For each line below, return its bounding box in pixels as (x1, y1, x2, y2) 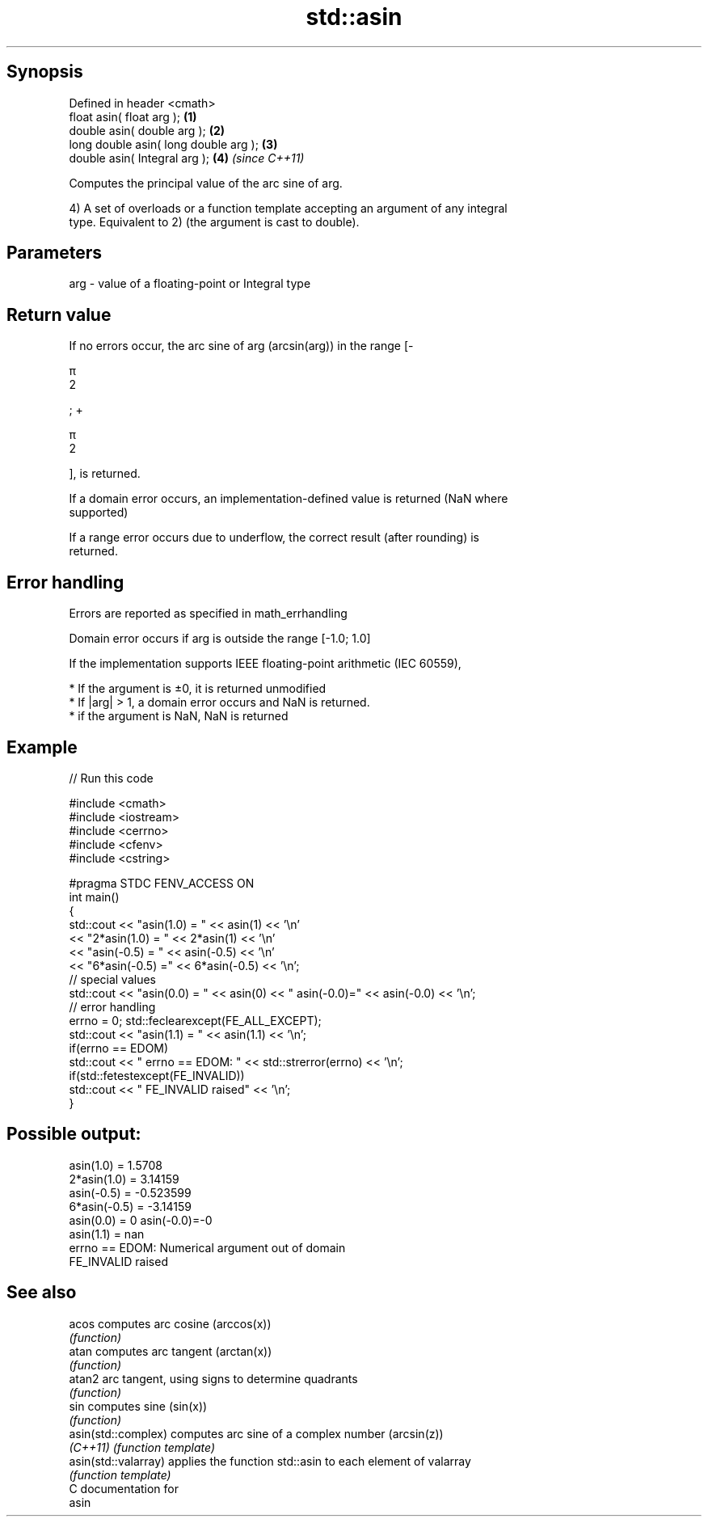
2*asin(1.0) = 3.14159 (69, 1171, 179, 1186)
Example (6, 736, 78, 757)
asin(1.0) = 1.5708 (69, 1158, 162, 1172)
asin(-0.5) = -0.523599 (69, 1185, 192, 1200)
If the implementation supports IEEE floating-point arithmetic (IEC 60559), (69, 656, 461, 671)
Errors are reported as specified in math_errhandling (69, 606, 348, 621)
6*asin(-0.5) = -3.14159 (69, 1199, 192, 1213)
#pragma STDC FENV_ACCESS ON (69, 875, 255, 890)
